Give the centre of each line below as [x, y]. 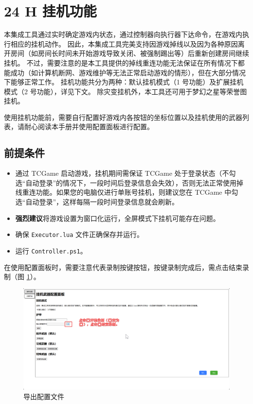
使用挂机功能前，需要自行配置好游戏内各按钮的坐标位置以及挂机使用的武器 [123, 117]
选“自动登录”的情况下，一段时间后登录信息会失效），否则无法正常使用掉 [129, 182]
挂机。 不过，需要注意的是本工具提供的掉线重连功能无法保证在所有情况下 [121, 62]
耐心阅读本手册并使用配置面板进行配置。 [89, 126]
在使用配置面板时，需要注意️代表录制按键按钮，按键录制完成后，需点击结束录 [126, 267]
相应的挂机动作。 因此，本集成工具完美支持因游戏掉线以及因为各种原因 [124, 43]
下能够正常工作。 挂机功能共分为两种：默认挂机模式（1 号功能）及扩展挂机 [124, 82]
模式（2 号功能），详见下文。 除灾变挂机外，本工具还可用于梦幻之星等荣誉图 [126, 91]
